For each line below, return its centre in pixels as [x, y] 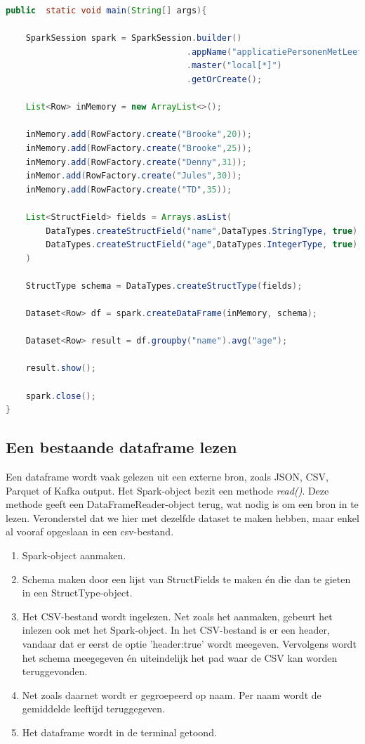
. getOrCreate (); [224, 79]
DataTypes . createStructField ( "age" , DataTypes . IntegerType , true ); [204, 245]
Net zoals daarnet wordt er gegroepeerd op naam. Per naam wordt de [172, 694]
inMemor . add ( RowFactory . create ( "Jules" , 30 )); [134, 176]
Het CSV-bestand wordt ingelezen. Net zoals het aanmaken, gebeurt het [177, 616]
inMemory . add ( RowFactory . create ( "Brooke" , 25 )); [139, 148]
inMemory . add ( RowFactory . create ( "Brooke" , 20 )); [139, 135]
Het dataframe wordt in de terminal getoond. [119, 732]
